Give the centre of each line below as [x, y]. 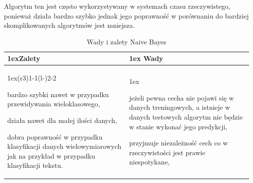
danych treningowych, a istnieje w [180, 107]
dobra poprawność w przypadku [55, 136]
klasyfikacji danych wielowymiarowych [64, 146]
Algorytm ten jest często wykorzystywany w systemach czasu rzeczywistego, [117, 6]
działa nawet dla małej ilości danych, [62, 120]
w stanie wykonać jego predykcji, [178, 126]
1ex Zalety [24, 58]
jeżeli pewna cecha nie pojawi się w [181, 97]
